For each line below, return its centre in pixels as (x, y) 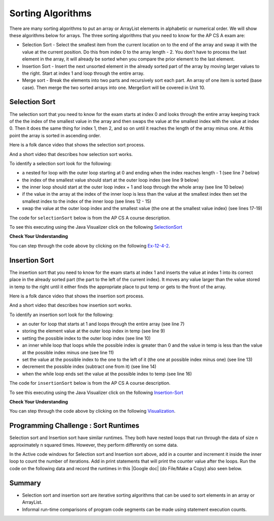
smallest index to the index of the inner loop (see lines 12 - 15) (87, 201)
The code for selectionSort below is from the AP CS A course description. (90, 218)
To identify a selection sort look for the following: (60, 163)
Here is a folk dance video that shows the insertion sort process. (77, 296)
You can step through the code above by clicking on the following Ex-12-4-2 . (90, 246)
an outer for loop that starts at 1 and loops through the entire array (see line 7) (103, 324)
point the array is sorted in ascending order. (55, 135)
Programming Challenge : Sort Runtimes (74, 426)
